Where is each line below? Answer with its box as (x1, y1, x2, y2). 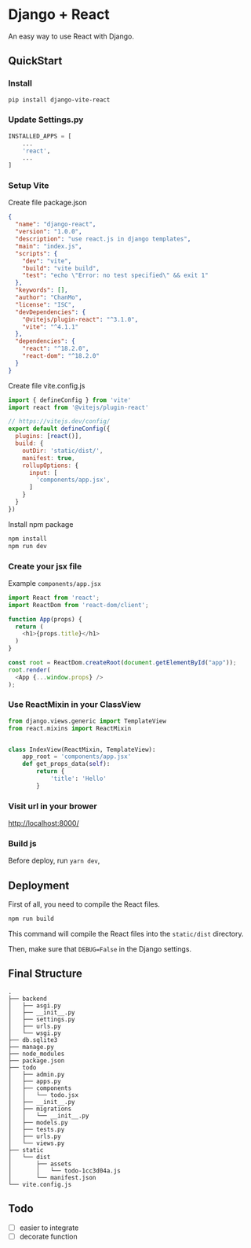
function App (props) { (8, 615, 82, 623)
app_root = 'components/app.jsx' (22, 753, 132, 760)
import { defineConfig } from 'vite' (8, 396, 132, 404)
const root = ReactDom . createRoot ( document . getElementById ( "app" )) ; (8, 659, 237, 667)
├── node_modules (8, 1050, 65, 1058)
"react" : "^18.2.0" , (22, 344, 89, 353)
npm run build (8, 915, 55, 923)
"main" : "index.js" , (15, 242, 82, 250)
